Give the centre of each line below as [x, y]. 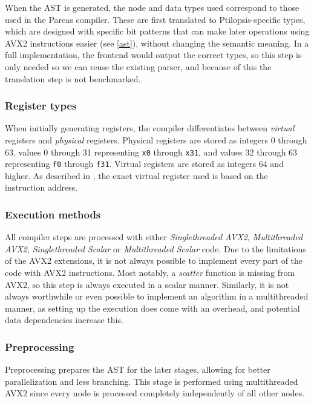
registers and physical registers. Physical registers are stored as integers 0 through [156, 139]
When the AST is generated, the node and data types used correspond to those [152, 7]
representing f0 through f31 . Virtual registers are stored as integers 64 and [144, 164]
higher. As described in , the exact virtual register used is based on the [136, 175]
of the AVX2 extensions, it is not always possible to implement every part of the [154, 260]
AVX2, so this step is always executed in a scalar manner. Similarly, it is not [147, 284]
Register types [41, 106]
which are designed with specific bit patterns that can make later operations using [157, 31]
